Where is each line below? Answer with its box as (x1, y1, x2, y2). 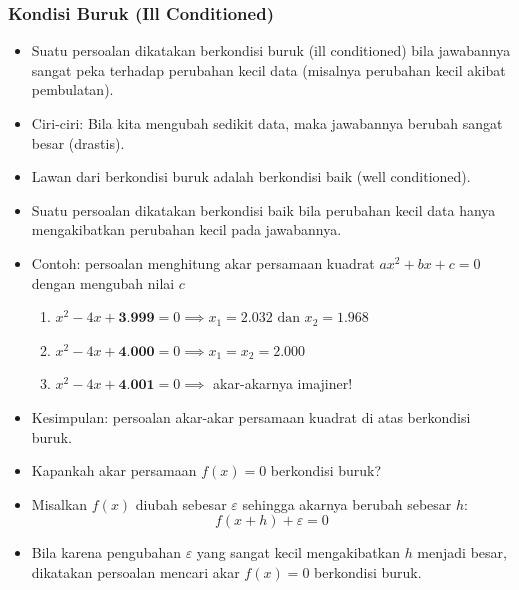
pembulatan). (31, 79, 114, 100)
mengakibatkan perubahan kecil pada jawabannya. (31, 219, 342, 240)
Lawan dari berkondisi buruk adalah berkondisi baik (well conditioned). (31, 166, 471, 187)
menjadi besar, (417, 542, 507, 563)
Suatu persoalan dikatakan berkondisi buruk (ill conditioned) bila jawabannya (31, 40, 511, 61)
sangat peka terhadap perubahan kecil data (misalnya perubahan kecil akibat (31, 59, 506, 80)
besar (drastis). (31, 132, 125, 153)
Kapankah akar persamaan (31, 460, 197, 481)
